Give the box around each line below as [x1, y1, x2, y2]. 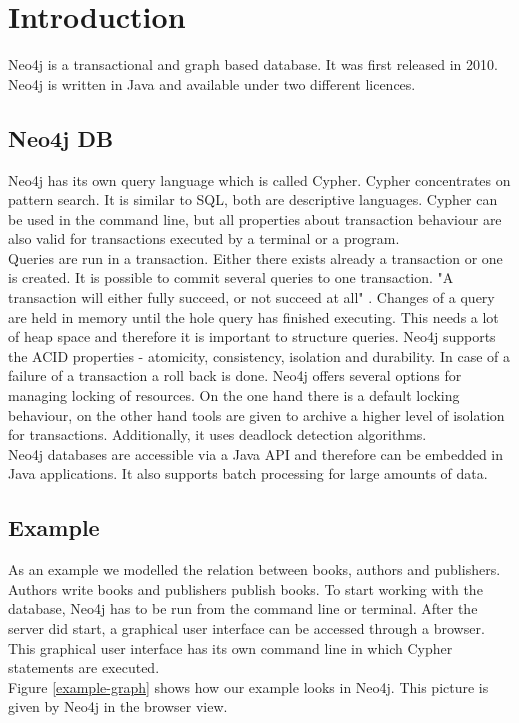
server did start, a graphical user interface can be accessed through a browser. [8, 618, 485, 638]
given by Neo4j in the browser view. [8, 696, 228, 717]
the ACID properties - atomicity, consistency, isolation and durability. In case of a [8, 345, 510, 366]
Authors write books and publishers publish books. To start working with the [8, 578, 483, 599]
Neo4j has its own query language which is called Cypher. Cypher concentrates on [8, 169, 511, 190]
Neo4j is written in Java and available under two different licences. [8, 73, 416, 94]
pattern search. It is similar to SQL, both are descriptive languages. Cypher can [8, 189, 498, 210]
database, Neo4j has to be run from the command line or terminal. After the [8, 598, 478, 619]
